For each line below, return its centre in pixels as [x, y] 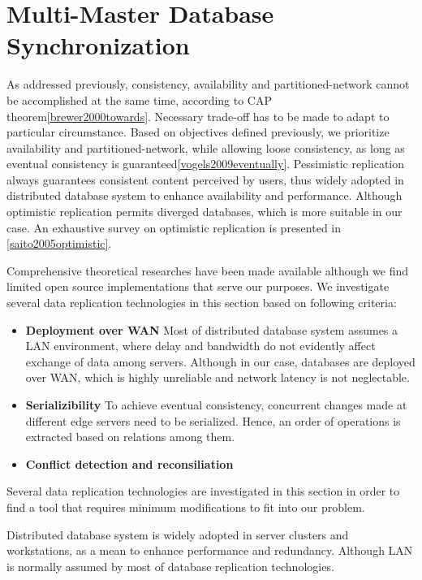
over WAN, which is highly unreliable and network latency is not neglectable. [217, 377]
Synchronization [98, 45]
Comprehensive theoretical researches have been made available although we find [208, 270]
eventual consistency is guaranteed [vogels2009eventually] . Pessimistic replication [206, 164]
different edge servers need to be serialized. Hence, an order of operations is [213, 420]
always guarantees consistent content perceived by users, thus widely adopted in [205, 179]
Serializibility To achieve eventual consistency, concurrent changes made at [216, 405]
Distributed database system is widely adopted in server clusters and [178, 534]
